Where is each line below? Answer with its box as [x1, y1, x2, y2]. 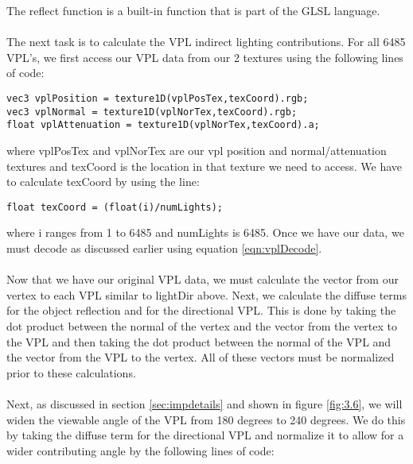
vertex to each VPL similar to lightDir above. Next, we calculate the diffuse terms [6, 286, 407, 303]
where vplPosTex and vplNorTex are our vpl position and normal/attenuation [6, 141, 387, 158]
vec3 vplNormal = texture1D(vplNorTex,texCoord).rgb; [6, 106, 298, 118]
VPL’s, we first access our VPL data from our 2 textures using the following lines [6, 48, 403, 65]
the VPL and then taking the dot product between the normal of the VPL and [6, 333, 392, 350]
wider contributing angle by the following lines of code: [6, 442, 275, 458]
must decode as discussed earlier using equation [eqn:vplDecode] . [6, 239, 322, 256]
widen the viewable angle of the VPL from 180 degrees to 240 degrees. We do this [6, 411, 406, 427]
